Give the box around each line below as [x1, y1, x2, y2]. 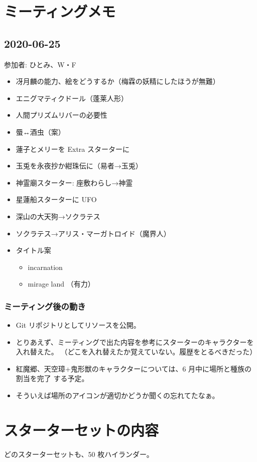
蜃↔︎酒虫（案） [16, 126, 65, 137]
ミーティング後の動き [4, 300, 86, 312]
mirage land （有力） [28, 279, 95, 289]
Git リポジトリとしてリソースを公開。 [16, 320, 141, 330]
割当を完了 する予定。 [16, 373, 89, 384]
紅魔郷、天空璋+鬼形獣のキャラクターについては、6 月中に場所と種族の [16, 363, 252, 374]
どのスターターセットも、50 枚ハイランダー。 [4, 448, 154, 459]
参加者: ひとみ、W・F [4, 59, 76, 69]
